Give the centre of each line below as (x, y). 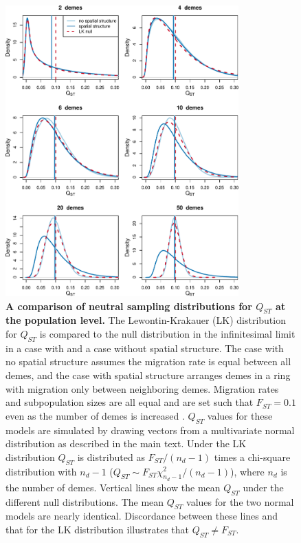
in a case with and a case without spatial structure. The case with (145, 348)
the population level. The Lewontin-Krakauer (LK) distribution (146, 320)
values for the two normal (240, 501)
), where (247, 471)
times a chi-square (252, 457)
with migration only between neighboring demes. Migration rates (142, 388)
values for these (240, 415)
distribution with (41, 471)
